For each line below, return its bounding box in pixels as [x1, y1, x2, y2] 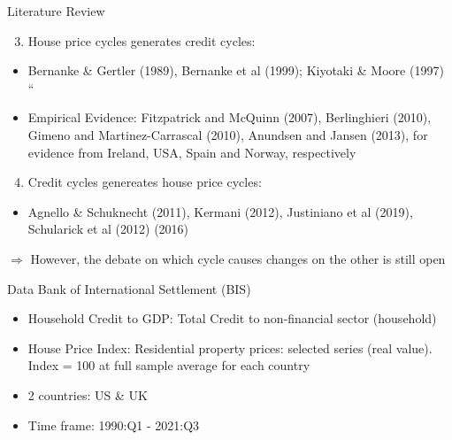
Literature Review [7, 2, 105, 19]
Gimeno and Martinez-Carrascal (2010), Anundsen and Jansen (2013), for [27, 125, 428, 143]
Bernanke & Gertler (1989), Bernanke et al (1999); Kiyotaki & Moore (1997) [27, 61, 444, 80]
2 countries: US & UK [27, 385, 148, 404]
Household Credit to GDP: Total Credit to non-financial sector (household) [27, 309, 437, 328]
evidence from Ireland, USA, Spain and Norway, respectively [27, 143, 356, 161]
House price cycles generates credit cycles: [27, 31, 256, 50]
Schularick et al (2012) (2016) [27, 220, 189, 238]
